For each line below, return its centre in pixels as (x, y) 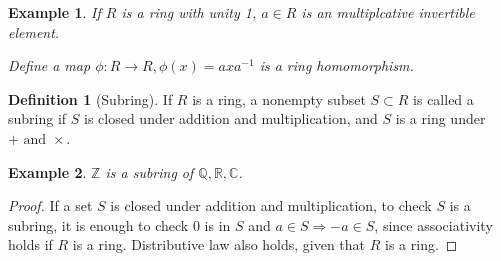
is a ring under (440, 118)
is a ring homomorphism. (336, 65)
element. (34, 31)
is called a (443, 98)
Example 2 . (47, 171)
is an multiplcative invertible (388, 12)
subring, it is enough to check (98, 224)
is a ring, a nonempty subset (279, 98)
